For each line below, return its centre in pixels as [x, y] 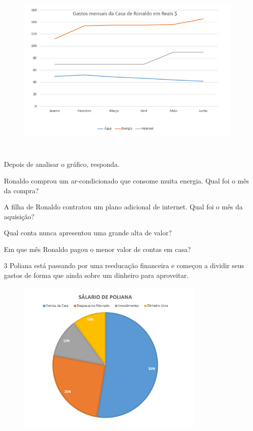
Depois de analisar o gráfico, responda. [62, 164]
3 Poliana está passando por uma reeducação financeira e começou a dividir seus [124, 265]
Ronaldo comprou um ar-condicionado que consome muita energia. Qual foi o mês [126, 180]
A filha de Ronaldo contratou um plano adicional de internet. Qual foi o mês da [123, 207]
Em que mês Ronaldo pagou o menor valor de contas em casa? [97, 249]
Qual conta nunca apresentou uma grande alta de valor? [88, 233]
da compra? [21, 190]
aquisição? [19, 216]
